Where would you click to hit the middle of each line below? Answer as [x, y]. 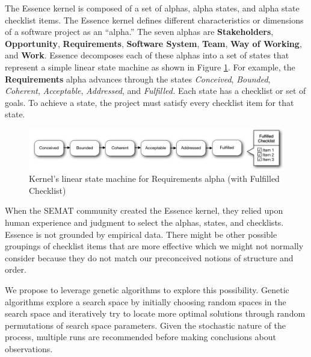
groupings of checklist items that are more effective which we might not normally [154, 246]
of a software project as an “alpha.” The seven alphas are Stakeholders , [139, 32]
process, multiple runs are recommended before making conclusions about [140, 337]
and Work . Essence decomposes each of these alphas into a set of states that [147, 55]
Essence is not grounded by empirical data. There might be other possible [141, 234]
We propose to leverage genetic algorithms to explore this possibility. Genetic [147, 290]
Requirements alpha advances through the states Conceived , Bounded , [138, 79]
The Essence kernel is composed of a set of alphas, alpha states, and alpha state [152, 8]
